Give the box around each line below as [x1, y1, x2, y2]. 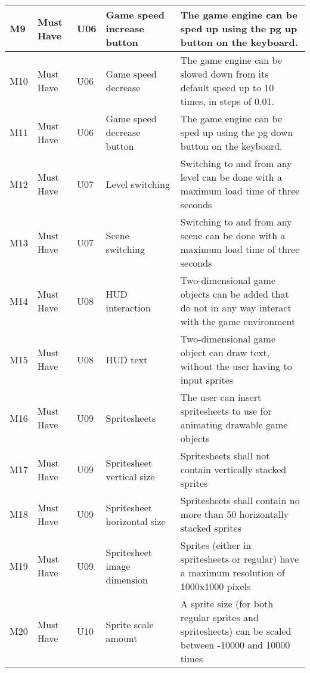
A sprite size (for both [180, 597, 274, 610]
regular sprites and [180, 610, 259, 624]
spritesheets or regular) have [180, 552, 299, 566]
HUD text [106, 352, 148, 366]
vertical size [106, 469, 155, 483]
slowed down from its [180, 67, 269, 81]
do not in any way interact [180, 301, 292, 314]
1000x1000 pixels [180, 579, 251, 593]
